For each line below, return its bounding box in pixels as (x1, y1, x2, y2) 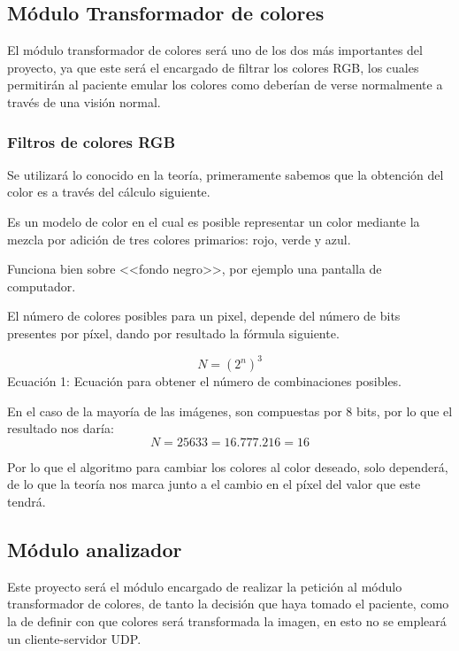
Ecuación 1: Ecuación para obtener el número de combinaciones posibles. (7, 372, 402, 391)
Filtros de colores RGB (7, 130, 176, 152)
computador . (7, 276, 76, 295)
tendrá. (7, 492, 46, 511)
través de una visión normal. (7, 92, 161, 111)
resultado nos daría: (7, 419, 114, 438)
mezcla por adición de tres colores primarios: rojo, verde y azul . (7, 229, 351, 248)
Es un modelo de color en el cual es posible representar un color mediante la (7, 212, 420, 230)
